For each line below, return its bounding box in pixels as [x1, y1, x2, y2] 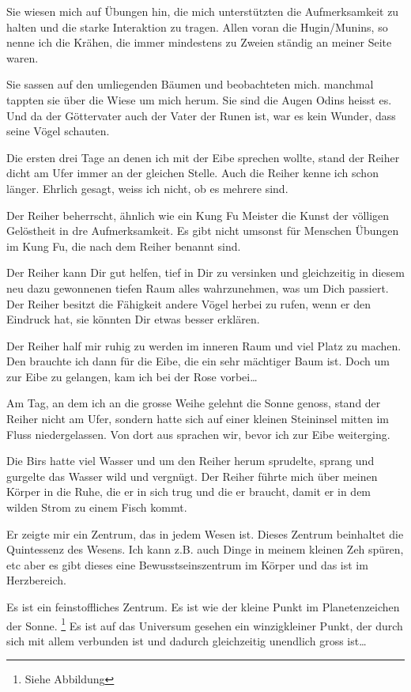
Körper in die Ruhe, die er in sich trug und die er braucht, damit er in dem [6, 483, 371, 500]
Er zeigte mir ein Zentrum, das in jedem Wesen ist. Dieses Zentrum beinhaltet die [6, 525, 404, 542]
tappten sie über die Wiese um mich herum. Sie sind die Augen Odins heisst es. [6, 91, 392, 108]
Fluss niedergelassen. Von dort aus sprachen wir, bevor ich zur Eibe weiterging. [6, 425, 390, 442]
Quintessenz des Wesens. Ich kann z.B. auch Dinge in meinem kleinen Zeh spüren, [6, 541, 404, 558]
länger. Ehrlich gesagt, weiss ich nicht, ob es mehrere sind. [6, 180, 288, 196]
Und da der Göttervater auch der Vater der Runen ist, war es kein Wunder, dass [6, 107, 396, 123]
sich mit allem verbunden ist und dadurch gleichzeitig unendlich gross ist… [6, 632, 367, 649]
